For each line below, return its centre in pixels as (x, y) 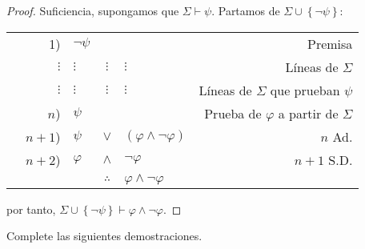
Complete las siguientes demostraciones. (104, 236)
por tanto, (31, 209)
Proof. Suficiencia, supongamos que (93, 10)
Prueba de (233, 113)
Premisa (330, 43)
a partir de (308, 113)
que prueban (305, 90)
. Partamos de (246, 10)
